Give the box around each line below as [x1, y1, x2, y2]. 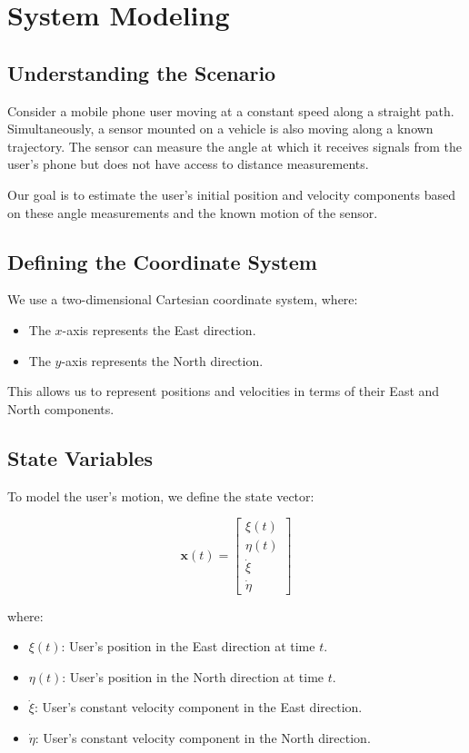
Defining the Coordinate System [7, 247, 317, 275]
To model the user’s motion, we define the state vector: [7, 486, 314, 505]
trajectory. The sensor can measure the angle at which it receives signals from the [7, 136, 462, 155]
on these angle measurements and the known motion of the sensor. [7, 203, 378, 222]
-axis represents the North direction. [61, 351, 264, 370]
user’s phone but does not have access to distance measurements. [7, 154, 369, 173]
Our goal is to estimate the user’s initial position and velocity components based [7, 184, 455, 203]
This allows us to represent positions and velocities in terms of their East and [7, 381, 440, 401]
